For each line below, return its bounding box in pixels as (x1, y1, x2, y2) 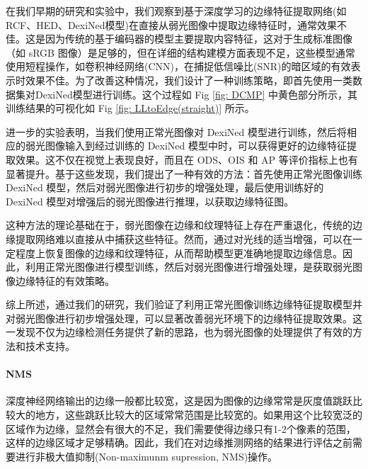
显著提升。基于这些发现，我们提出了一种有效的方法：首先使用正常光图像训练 (6, 166, 362, 181)
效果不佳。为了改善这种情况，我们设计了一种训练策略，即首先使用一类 (25, 72, 352, 87)
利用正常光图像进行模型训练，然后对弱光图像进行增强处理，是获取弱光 (25, 259, 352, 274)
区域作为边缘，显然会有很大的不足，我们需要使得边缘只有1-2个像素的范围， (6, 421, 356, 436)
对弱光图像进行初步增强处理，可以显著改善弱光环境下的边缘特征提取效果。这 (6, 310, 362, 325)
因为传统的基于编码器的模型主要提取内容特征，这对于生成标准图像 (45, 31, 352, 46)
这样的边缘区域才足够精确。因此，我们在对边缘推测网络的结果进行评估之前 (6, 435, 352, 450)
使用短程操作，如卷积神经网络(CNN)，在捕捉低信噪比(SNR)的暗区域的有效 (6, 59, 351, 74)
